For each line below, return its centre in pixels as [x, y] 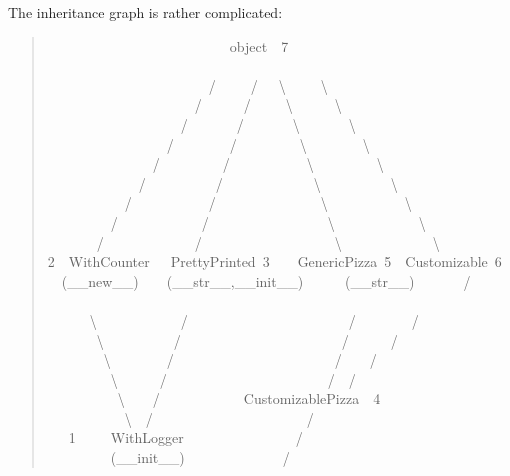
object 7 [259, 45]
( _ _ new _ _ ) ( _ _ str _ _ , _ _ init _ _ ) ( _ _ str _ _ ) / [266, 280]
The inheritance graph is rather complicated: [145, 12]
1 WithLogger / [185, 437]
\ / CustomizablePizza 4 [249, 398]
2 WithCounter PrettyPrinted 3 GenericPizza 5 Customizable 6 [274, 261]
